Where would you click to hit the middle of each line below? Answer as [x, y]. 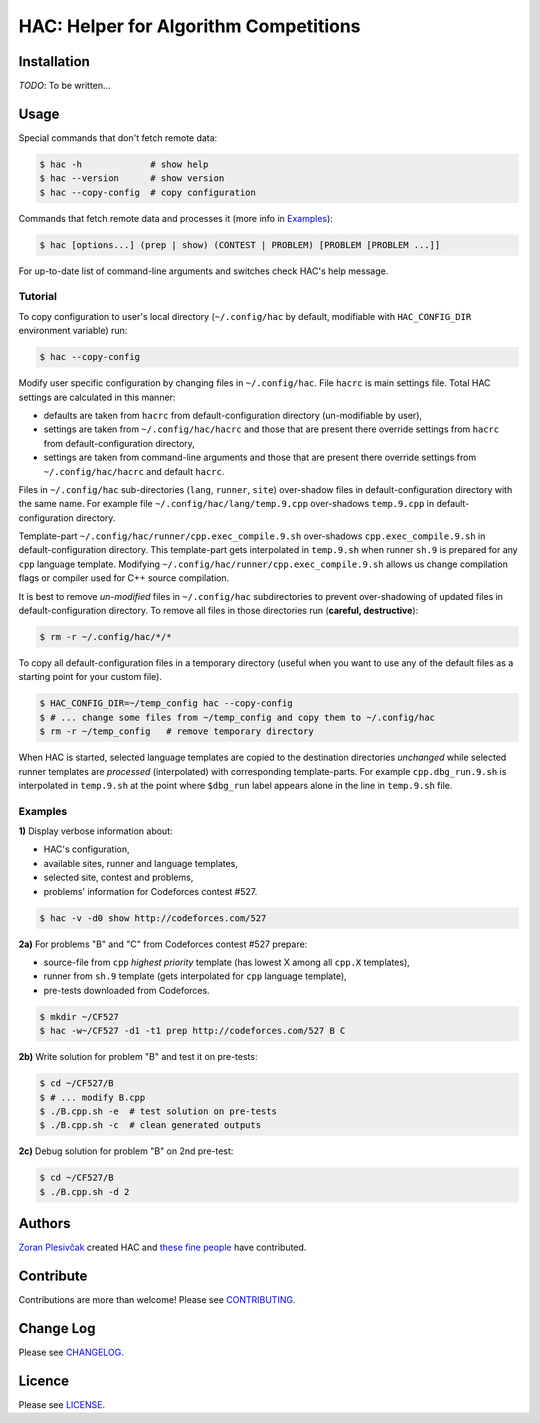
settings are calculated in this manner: [97, 397]
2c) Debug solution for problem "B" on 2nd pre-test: [126, 1151]
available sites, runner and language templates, [141, 863]
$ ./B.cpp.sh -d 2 [84, 1191]
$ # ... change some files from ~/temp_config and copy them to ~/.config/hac [237, 717]
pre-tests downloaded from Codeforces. [126, 990]
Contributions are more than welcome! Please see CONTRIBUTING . [157, 1300]
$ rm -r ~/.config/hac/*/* [105, 637]
